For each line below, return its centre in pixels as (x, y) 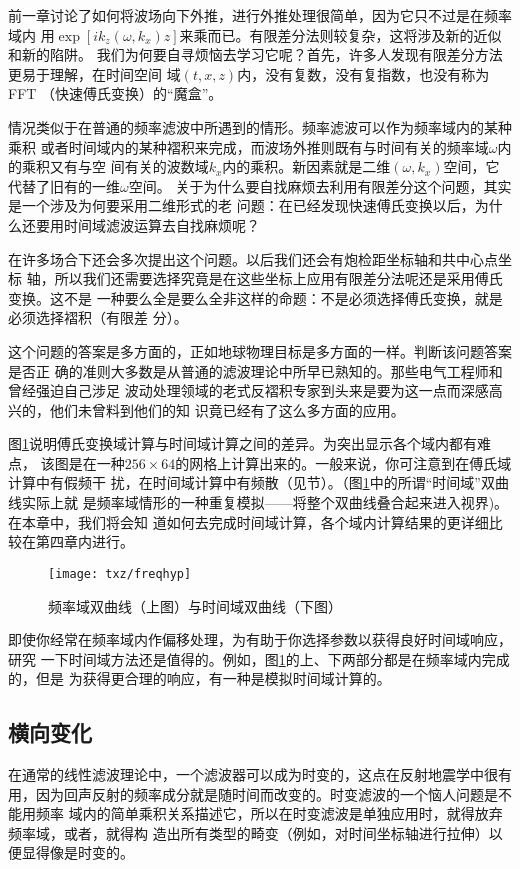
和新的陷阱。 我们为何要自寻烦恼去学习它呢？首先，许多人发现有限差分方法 (255, 54)
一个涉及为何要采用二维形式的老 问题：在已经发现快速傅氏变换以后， (248, 205)
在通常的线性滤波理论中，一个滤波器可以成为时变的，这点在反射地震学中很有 (260, 774)
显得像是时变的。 (77, 852)
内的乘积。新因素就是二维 (306, 166)
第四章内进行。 (84, 541)
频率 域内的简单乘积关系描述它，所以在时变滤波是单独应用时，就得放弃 (269, 813)
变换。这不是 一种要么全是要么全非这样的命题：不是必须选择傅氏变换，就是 (255, 297)
